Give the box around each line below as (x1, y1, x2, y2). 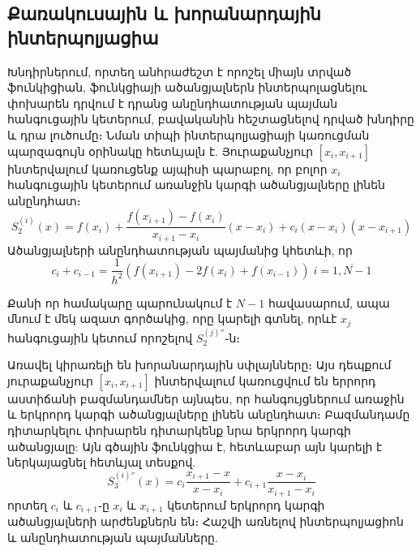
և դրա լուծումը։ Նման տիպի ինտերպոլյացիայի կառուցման (7, 126, 370, 143)
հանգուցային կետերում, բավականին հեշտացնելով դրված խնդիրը (7, 110, 414, 127)
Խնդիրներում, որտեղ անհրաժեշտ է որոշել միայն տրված (7, 62, 352, 80)
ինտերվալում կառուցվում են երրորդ (154, 372, 376, 389)
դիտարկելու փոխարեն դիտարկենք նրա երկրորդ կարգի (7, 422, 351, 439)
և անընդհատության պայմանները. (7, 528, 218, 545)
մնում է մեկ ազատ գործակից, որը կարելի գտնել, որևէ (7, 310, 337, 327)
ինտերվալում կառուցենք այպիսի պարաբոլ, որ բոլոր (7, 160, 328, 177)
